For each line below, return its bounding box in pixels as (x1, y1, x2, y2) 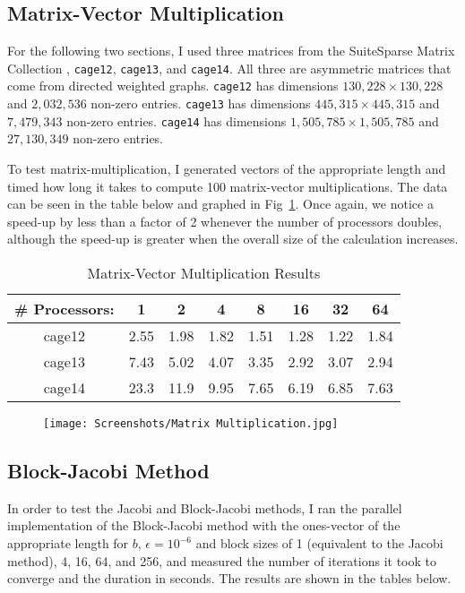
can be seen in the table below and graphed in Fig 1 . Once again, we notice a (7, 194, 434, 213)
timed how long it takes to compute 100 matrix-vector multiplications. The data (7, 176, 448, 195)
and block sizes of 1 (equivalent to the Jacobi (195, 534, 443, 553)
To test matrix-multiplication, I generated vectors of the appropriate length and (7, 159, 446, 178)
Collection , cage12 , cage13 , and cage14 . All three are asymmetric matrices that (7, 58, 452, 77)
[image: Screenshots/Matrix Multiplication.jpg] (43, 417, 339, 430)
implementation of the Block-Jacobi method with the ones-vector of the (7, 516, 400, 535)
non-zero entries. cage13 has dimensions (90, 94, 311, 113)
